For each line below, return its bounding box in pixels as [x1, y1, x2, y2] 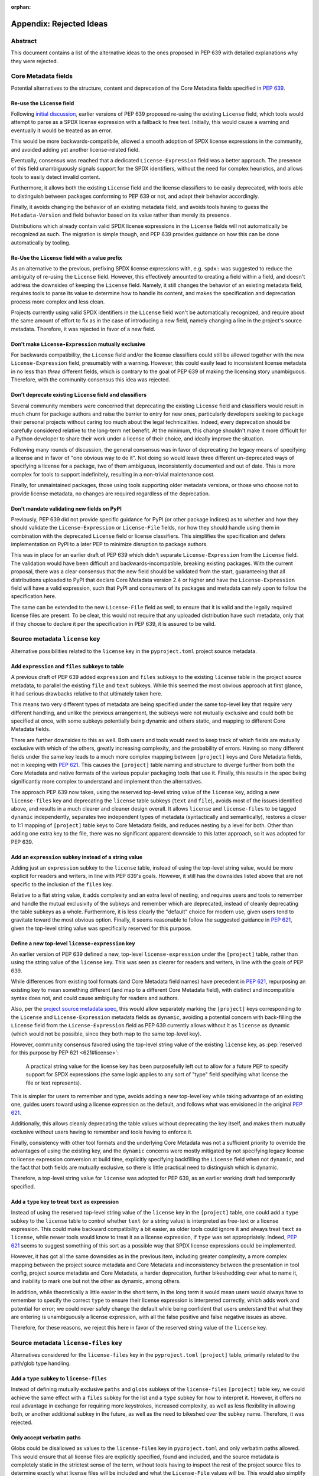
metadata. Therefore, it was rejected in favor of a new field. [11, 325, 156, 332]
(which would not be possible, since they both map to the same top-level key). [11, 1030, 202, 1037]
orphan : [11, 4, 31, 10]
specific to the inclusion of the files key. [11, 880, 113, 888]
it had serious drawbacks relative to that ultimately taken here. [11, 690, 162, 697]
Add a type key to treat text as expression [11, 1198, 119, 1205]
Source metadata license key [11, 635, 100, 643]
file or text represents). [25, 1079, 82, 1086]
